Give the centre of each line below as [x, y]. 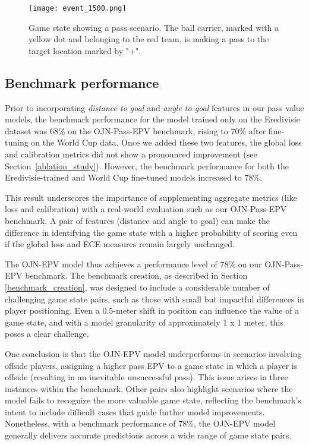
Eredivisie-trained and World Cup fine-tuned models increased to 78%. [134, 177]
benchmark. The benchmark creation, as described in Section [136, 275]
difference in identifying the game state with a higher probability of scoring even [151, 232]
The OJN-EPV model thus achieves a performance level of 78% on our [133, 263]
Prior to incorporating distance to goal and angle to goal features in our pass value [154, 107]
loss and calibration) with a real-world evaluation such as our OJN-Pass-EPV [146, 209]
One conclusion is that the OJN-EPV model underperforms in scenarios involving [153, 353]
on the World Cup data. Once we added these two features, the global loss [166, 142]
